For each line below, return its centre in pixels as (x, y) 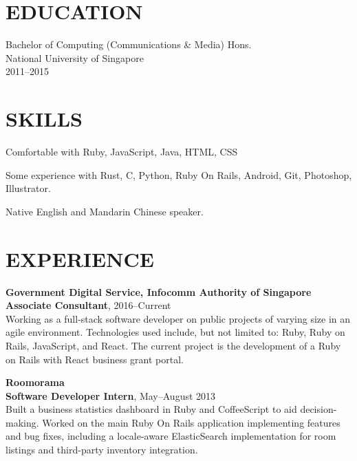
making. (22, 422)
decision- (318, 409)
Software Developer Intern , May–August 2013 (111, 395)
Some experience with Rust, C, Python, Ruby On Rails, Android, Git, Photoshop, (179, 174)
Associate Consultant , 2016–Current (88, 305)
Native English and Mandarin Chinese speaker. (105, 211)
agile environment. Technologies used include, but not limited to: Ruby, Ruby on (175, 332)
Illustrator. (28, 188)
